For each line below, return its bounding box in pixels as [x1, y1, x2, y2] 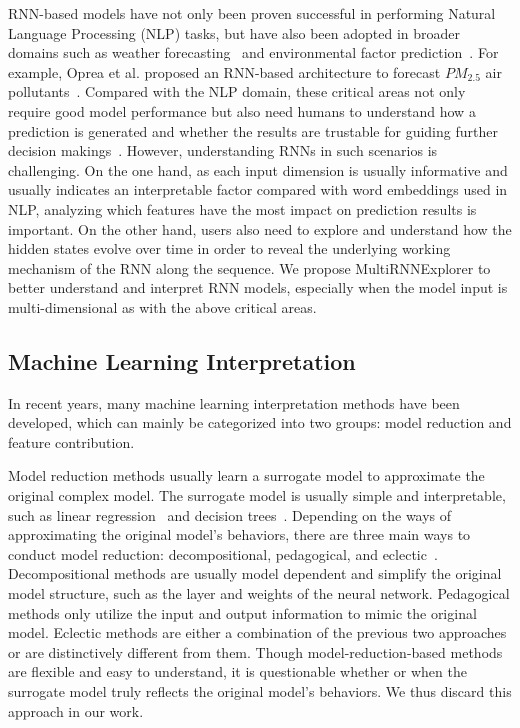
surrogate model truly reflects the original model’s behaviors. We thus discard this [8, 681, 512, 702]
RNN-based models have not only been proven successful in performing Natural [8, 3, 496, 23]
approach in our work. [8, 700, 144, 721]
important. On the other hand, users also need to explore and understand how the [8, 218, 512, 239]
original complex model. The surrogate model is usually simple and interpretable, [8, 485, 506, 506]
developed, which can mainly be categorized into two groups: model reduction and [8, 412, 512, 433]
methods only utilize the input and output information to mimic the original [8, 602, 477, 623]
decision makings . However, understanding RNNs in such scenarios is [8, 140, 438, 161]
